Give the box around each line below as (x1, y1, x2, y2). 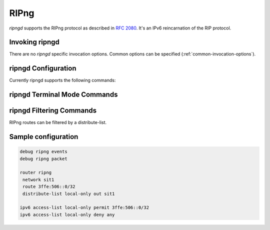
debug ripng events (19, 149, 67, 154)
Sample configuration (9, 132, 78, 141)
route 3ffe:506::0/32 (22, 184, 75, 189)
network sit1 (22, 176, 54, 182)
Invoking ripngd (9, 38, 60, 46)
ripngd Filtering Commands (9, 106, 97, 115)
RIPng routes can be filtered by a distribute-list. (9, 119, 107, 125)
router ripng (19, 170, 52, 175)
